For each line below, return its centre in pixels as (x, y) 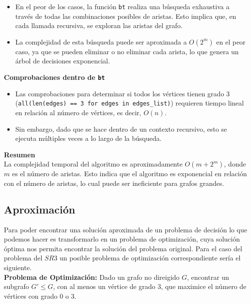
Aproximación (40, 209)
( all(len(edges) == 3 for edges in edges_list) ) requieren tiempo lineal (130, 103)
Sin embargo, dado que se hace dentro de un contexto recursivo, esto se (121, 129)
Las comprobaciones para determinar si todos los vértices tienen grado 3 (123, 93)
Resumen (20, 154)
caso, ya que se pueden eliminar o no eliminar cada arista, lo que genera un (127, 51)
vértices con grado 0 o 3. (40, 296)
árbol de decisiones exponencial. (63, 61)
